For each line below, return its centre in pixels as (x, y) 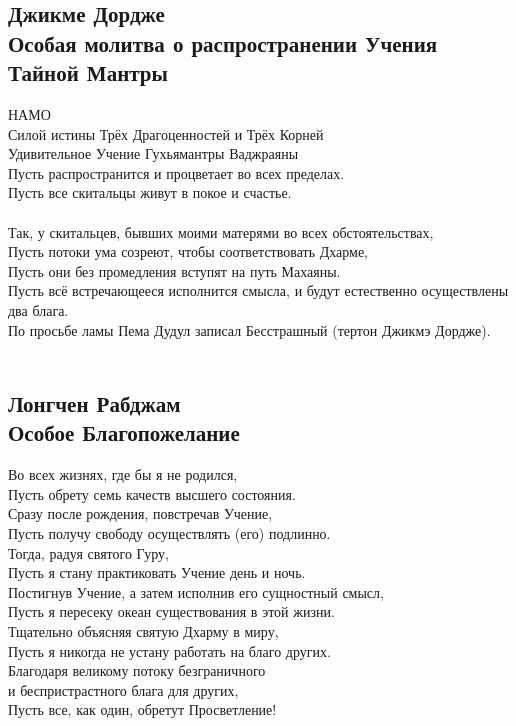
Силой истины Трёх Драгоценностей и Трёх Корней (166, 133)
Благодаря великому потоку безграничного (137, 670)
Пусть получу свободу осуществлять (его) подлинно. (169, 533)
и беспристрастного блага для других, (123, 689)
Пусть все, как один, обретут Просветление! (142, 709)
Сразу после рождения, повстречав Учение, (140, 513)
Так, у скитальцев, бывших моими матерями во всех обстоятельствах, (221, 231)
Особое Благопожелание (124, 432)
